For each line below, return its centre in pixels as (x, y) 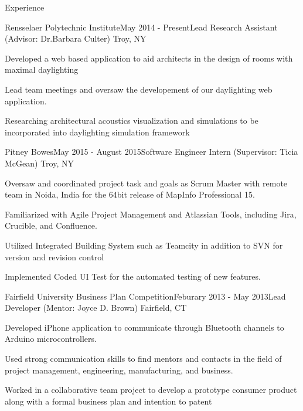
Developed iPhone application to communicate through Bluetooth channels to (144, 327)
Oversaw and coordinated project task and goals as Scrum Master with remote (146, 183)
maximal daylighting (42, 69)
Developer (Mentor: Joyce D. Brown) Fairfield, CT (96, 308)
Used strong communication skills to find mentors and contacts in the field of (143, 359)
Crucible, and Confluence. (51, 225)
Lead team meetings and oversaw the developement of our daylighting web (139, 89)
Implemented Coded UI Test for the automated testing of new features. (133, 276)
